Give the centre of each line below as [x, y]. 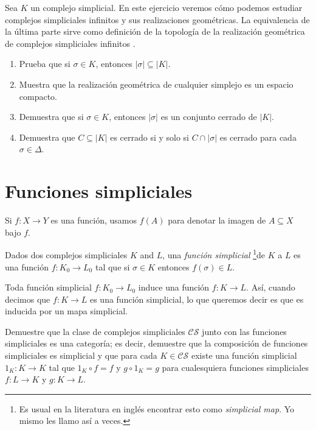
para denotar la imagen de [217, 220]
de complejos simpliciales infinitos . [70, 43]
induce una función [174, 287]
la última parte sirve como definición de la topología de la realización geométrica [155, 31]
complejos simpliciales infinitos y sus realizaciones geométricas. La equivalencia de [157, 19]
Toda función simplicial [48, 287]
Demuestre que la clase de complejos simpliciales [95, 331]
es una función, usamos [94, 220]
